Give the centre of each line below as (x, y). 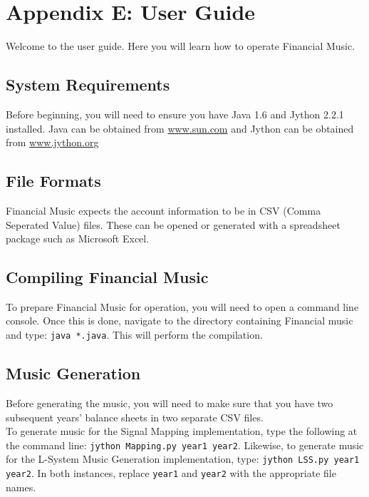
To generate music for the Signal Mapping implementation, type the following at (182, 431)
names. (21, 487)
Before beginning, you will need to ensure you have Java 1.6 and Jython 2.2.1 (175, 114)
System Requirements (88, 84)
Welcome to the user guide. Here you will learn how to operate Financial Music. (181, 46)
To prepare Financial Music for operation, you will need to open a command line (182, 306)
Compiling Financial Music (107, 277)
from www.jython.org (52, 142)
